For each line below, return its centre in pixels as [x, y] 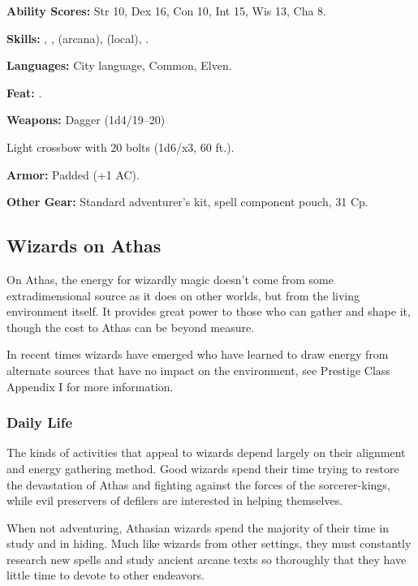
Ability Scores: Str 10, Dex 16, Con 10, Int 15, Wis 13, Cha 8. [166, 11]
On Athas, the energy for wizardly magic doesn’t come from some [170, 279]
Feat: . [24, 92]
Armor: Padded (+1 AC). [73, 174]
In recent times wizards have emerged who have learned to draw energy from [198, 354]
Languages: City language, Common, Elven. [119, 65]
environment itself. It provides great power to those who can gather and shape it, [209, 311]
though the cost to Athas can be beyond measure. [131, 327]
